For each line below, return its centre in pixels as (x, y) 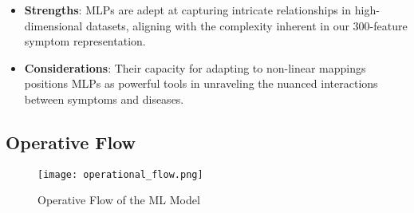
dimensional (53, 25)
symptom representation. (85, 41)
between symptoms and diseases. (104, 99)
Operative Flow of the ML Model (119, 200)
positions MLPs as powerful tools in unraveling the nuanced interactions (201, 83)
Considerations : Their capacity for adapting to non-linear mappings (195, 67)
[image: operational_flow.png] (120, 174)
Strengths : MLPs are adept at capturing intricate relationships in (188, 10)
